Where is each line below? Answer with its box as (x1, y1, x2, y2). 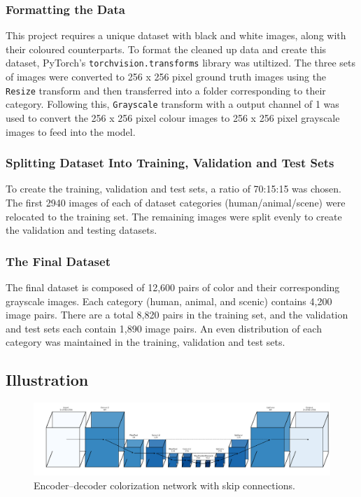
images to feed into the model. (6, 124, 136, 139)
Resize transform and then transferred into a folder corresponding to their (6, 83, 326, 97)
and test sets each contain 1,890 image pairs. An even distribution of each (6, 321, 322, 335)
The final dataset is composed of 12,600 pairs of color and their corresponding (6, 279, 340, 294)
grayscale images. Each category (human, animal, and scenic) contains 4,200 (6, 293, 332, 308)
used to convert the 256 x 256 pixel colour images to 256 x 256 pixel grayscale (6, 110, 340, 125)
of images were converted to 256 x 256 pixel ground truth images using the (6, 69, 327, 84)
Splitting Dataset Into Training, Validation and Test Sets (6, 154, 334, 171)
